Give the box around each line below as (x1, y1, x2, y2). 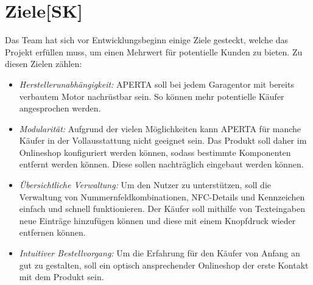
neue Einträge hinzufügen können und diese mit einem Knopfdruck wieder (19, 214, 296, 227)
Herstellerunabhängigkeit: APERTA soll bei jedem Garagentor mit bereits (19, 77, 294, 90)
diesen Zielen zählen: (5, 57, 82, 70)
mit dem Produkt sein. (19, 270, 104, 283)
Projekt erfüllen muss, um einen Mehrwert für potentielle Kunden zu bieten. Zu (5, 45, 303, 58)
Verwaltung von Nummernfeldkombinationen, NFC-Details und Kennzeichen (19, 190, 305, 203)
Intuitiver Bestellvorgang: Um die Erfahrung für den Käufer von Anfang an (19, 247, 300, 259)
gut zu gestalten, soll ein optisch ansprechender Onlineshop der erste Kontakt (19, 258, 309, 271)
